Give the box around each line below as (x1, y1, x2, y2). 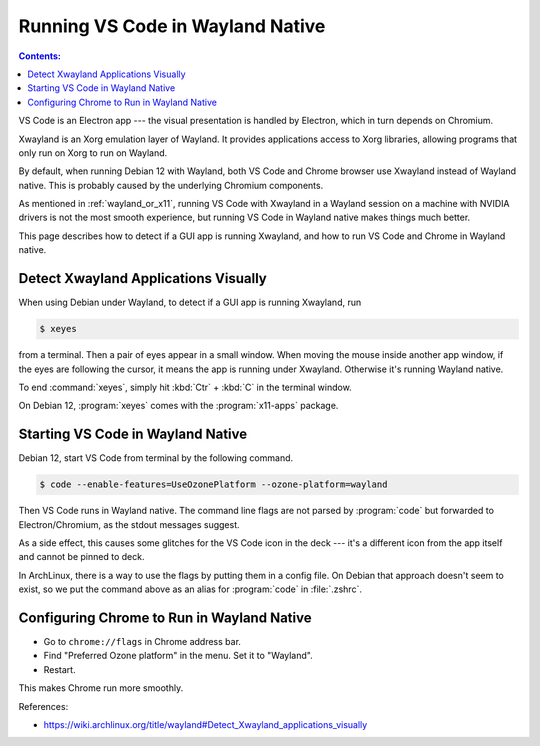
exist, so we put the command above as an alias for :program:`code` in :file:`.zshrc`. (18, 583, 362, 595)
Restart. (43, 663, 76, 675)
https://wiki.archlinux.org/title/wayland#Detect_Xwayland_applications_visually (43, 718, 368, 730)
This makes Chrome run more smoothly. (18, 682, 184, 694)
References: (18, 700, 69, 712)
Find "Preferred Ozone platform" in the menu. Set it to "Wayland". (43, 650, 314, 662)
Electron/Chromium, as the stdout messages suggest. (18, 518, 240, 530)
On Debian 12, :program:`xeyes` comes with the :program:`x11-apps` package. (18, 400, 339, 412)
